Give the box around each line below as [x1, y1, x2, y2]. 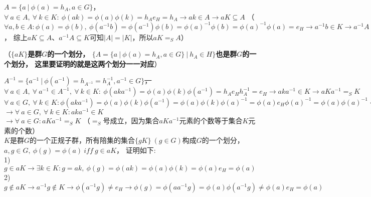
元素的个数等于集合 [179, 115, 243, 126]
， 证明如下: [116, 144, 156, 155]
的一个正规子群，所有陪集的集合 [29, 135, 135, 145]
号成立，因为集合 [103, 115, 159, 126]
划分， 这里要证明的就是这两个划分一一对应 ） [11, 58, 161, 69]
